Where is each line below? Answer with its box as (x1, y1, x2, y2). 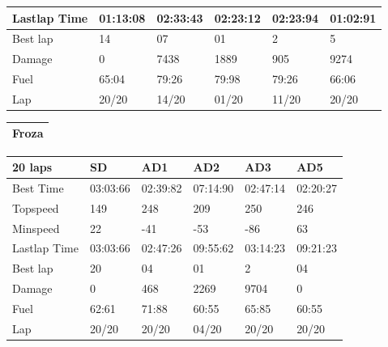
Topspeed (12, 199, 59, 216)
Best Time (12, 179, 64, 196)
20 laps (12, 159, 53, 176)
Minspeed (12, 219, 60, 236)
